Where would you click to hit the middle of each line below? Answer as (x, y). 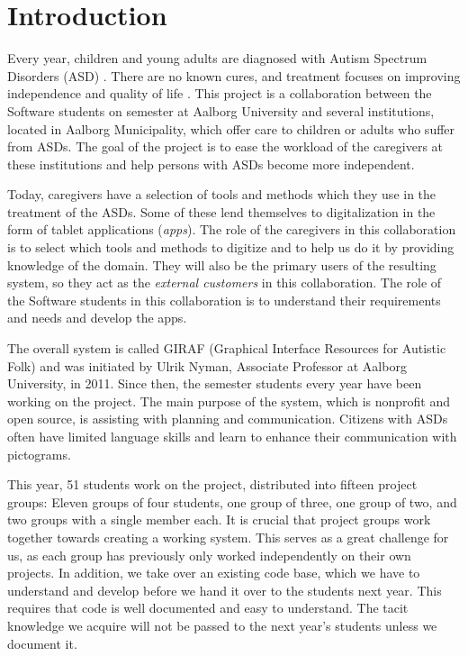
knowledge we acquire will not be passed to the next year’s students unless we (222, 625)
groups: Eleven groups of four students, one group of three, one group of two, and (232, 501)
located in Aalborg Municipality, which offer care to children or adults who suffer (231, 128)
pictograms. (39, 454)
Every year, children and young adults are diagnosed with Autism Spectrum (217, 58)
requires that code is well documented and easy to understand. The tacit (208, 608)
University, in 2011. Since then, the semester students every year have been (215, 383)
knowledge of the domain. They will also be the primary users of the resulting (222, 264)
